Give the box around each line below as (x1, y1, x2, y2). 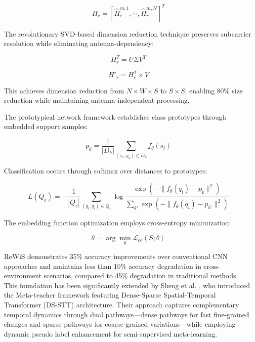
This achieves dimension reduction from (4, 85, 124, 95)
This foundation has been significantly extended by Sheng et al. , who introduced (4, 280, 250, 290)
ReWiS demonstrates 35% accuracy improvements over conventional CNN (4, 251, 228, 261)
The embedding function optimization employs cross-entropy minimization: (4, 217, 231, 228)
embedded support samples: (4, 121, 88, 131)
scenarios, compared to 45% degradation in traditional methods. (43, 270, 238, 281)
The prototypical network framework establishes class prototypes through (4, 111, 226, 122)
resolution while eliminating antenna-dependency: (4, 38, 154, 48)
